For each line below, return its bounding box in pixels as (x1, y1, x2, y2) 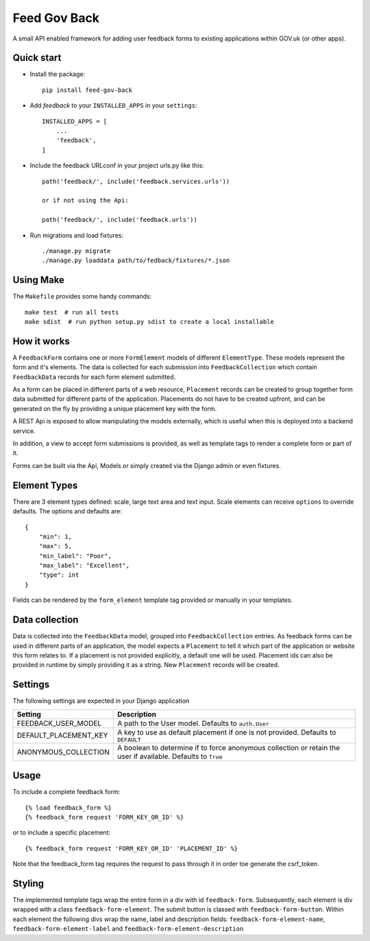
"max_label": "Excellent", (38, 561, 130, 570)
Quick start (12, 52, 62, 64)
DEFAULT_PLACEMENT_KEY (16, 731, 108, 741)
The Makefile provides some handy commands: (12, 292, 152, 301)
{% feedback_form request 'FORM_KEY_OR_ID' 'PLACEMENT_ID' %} (25, 844, 238, 852)
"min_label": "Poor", (38, 552, 112, 559)
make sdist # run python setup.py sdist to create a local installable (25, 318, 274, 325)
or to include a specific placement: (12, 828, 111, 837)
